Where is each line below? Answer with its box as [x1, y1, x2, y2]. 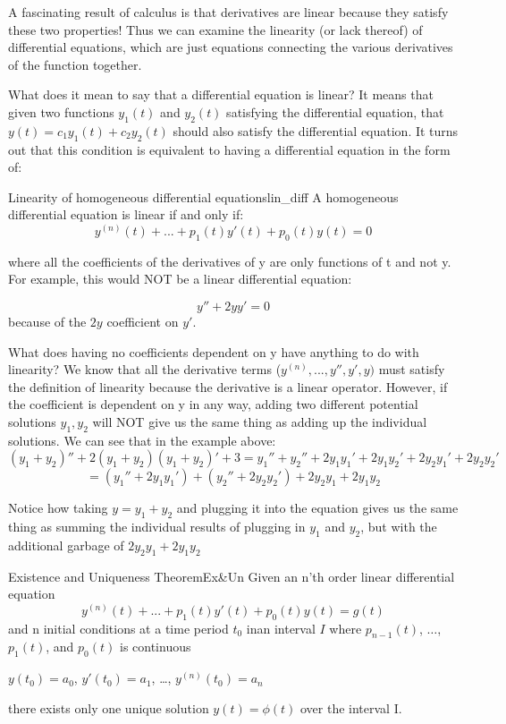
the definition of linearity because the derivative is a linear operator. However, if [8, 377, 448, 396]
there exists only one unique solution [8, 698, 209, 717]
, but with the [360, 517, 437, 536]
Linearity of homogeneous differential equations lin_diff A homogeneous [8, 187, 399, 206]
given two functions [8, 102, 114, 121]
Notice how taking [8, 498, 108, 517]
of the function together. [8, 55, 142, 73]
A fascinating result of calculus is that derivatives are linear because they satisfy [8, 3, 449, 21]
